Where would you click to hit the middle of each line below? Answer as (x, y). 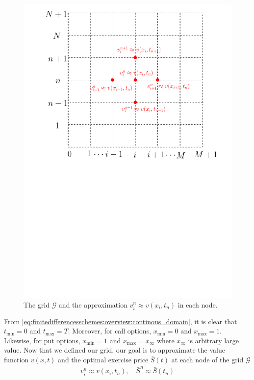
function (16, 360)
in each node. (198, 304)
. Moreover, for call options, (110, 331)
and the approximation (93, 304)
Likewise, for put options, (42, 340)
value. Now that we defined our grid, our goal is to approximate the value (114, 350)
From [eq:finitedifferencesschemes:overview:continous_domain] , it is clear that (121, 321)
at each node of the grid (207, 360)
